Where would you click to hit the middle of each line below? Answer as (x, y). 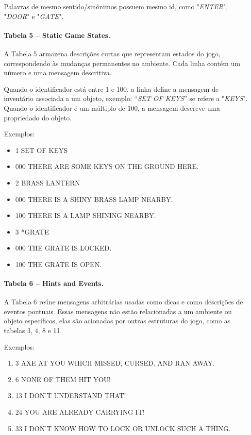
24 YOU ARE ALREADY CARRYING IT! (80, 412)
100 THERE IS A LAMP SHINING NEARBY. (86, 215)
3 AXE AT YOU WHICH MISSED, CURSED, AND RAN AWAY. (115, 363)
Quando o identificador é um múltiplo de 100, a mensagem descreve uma (112, 108)
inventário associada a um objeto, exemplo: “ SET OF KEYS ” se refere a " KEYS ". (126, 98)
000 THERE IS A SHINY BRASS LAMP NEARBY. (94, 199)
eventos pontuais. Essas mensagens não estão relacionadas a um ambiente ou (118, 311)
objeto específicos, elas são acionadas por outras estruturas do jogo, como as (117, 321)
